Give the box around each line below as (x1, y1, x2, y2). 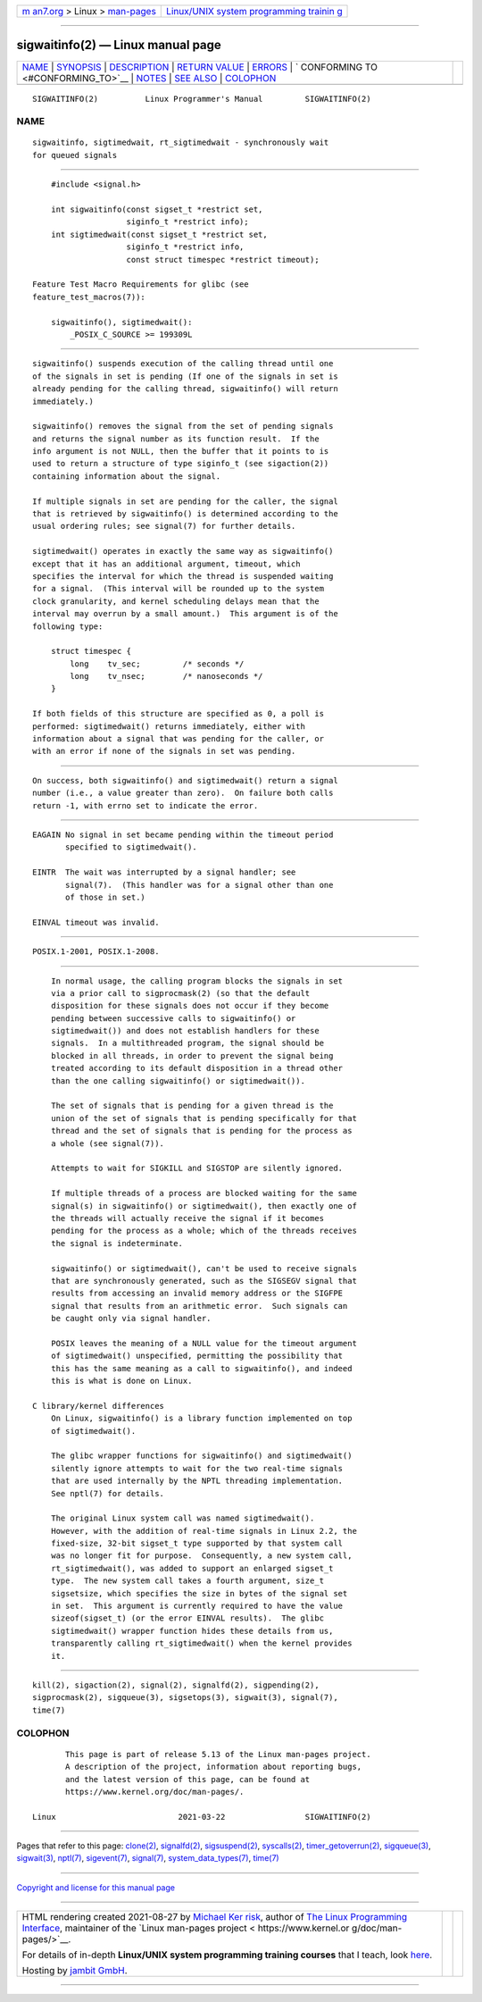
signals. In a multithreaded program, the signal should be (50, 1038, 325, 1049)
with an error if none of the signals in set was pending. (32, 746, 296, 757)
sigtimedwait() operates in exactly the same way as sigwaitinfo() (32, 546, 334, 557)
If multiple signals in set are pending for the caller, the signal (32, 496, 338, 507)
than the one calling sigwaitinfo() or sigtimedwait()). (50, 1076, 305, 1085)
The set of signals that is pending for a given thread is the (50, 1101, 334, 1111)
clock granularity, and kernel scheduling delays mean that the (32, 596, 320, 607)
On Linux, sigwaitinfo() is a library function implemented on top (50, 1413, 353, 1424)
